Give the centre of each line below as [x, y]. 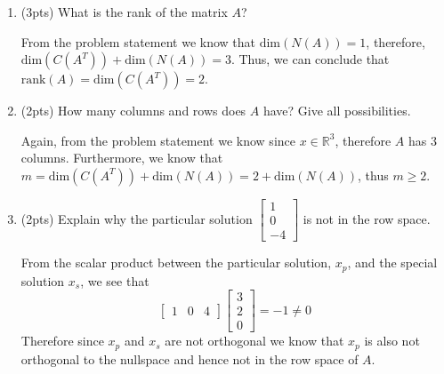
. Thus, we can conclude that [310, 59]
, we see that [115, 280]
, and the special [392, 263]
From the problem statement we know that [138, 41]
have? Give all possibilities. [337, 111]
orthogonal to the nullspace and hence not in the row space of [190, 358]
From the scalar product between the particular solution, [176, 263]
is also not [392, 341]
